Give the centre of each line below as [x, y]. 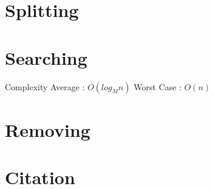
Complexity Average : [45, 86]
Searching [46, 57]
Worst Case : [158, 86]
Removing [48, 129]
